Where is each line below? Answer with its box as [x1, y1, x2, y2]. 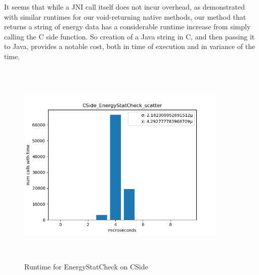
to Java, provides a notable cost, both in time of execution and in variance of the [4, 41, 255, 52]
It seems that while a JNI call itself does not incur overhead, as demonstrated [4, 2, 245, 12]
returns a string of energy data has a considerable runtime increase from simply [4, 21, 251, 32]
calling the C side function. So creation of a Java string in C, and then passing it [4, 31, 255, 41]
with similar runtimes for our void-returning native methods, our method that [4, 11, 246, 22]
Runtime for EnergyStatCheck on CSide [24, 261, 148, 272]
